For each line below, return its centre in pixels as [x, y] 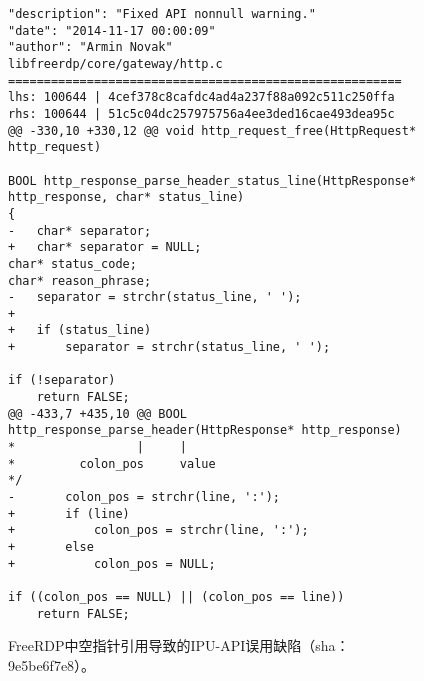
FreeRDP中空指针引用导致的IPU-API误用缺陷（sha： [179, 645]
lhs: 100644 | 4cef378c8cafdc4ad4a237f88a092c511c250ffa [201, 97]
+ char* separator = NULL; [105, 247]
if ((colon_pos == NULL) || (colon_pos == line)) [176, 596]
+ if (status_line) [80, 330]
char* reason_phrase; [80, 280]
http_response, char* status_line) [126, 197]
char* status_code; [72, 263]
